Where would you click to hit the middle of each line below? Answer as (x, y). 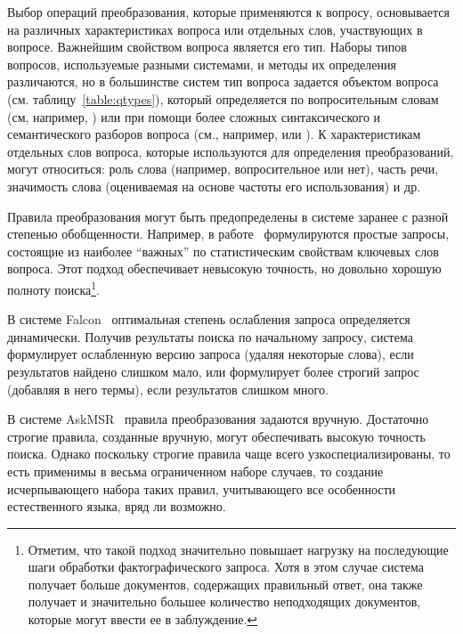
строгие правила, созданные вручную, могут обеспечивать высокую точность (216, 436)
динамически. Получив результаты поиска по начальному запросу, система (210, 336)
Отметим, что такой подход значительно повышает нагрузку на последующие (238, 549)
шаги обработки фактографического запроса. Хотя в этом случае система (226, 567)
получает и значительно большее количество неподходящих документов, (224, 601)
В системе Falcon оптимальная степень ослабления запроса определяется (209, 319)
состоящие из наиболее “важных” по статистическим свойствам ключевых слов (223, 251)
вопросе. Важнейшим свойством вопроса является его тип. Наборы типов (207, 47)
